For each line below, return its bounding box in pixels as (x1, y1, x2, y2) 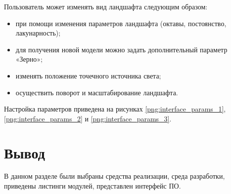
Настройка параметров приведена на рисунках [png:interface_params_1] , (4, 104, 226, 114)
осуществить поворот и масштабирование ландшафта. (15, 87, 178, 97)
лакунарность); (15, 28, 61, 38)
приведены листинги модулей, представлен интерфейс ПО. (4, 181, 181, 191)
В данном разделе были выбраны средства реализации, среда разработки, (4, 171, 225, 181)
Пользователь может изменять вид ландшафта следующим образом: (4, 1, 208, 11)
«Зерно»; (15, 54, 43, 64)
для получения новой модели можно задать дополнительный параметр (15, 44, 228, 54)
